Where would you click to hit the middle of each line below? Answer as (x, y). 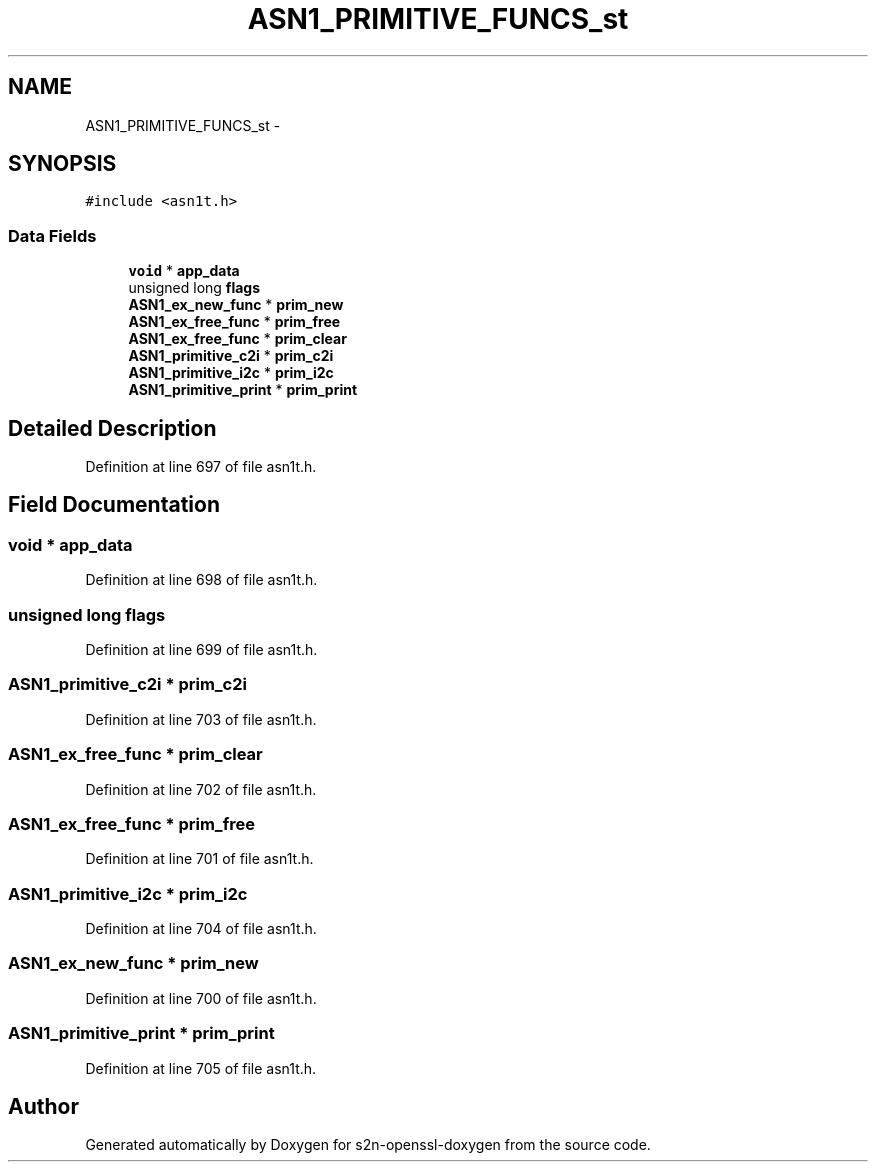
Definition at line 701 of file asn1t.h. (199, 859)
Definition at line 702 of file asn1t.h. (201, 789)
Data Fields (52, 235)
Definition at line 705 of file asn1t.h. (201, 1068)
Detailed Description (112, 428)
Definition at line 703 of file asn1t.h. (201, 719)
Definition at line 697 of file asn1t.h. (201, 467)
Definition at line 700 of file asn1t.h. (201, 998)
